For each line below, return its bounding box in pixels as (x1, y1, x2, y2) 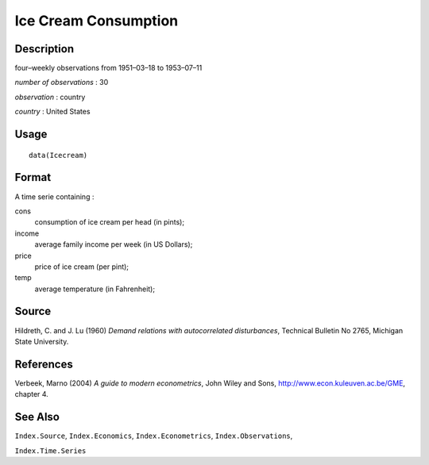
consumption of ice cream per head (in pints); (34, 217, 185, 227)
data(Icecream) (29, 151, 88, 159)
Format (14, 171, 52, 184)
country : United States (14, 107, 91, 117)
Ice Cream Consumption (14, 12, 179, 29)
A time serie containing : (14, 191, 95, 202)
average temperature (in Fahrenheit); (34, 284, 155, 294)
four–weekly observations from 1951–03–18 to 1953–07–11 (14, 63, 203, 73)
